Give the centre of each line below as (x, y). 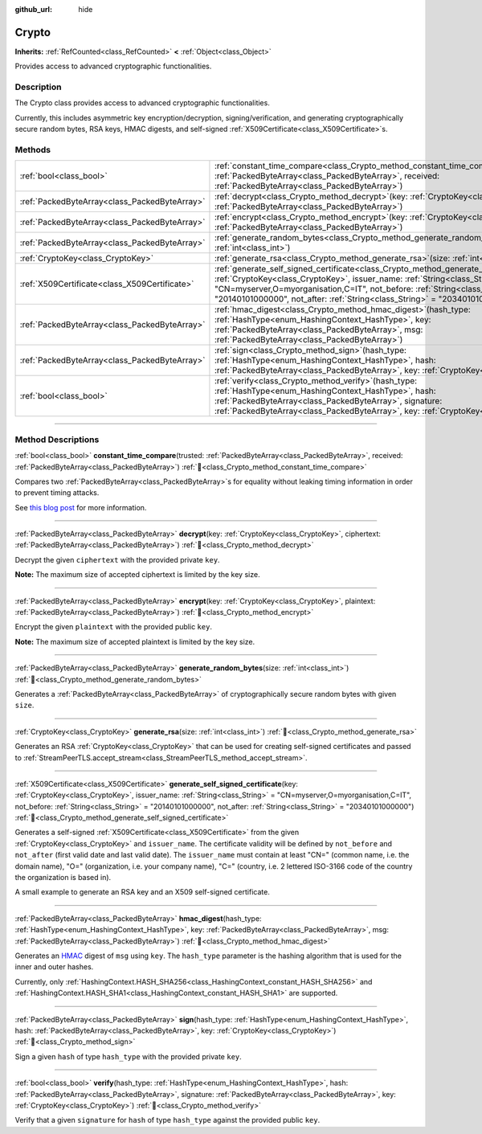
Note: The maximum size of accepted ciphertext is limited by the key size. (137, 575)
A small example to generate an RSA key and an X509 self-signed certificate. (143, 892)
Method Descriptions (57, 440)
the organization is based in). (63, 878)
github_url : (33, 9)
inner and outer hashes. (54, 967)
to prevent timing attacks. (57, 493)
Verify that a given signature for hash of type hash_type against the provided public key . (167, 1120)
